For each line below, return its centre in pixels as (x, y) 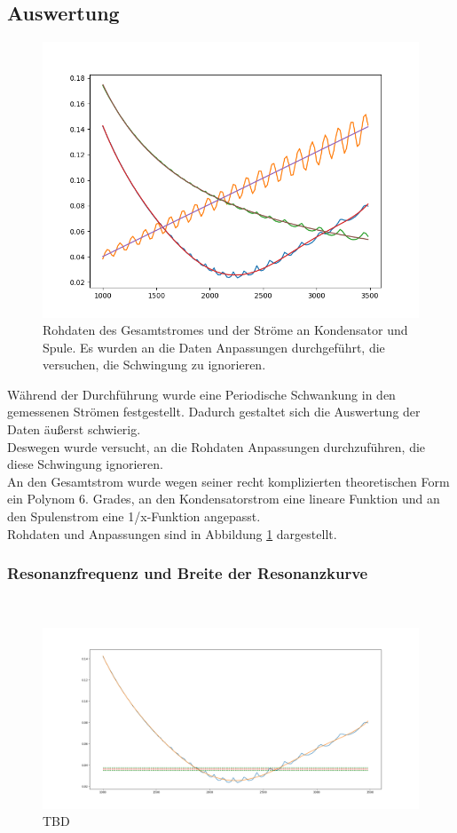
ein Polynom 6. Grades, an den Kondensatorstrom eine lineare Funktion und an (224, 499)
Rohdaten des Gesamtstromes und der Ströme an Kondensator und (225, 330)
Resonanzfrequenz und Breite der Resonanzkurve (188, 573)
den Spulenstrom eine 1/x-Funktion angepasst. (134, 516)
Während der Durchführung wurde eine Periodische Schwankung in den (201, 394)
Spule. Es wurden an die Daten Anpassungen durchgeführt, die (214, 347)
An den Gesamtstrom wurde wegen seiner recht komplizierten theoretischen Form (228, 481)
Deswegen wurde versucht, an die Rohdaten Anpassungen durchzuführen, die (217, 446)
